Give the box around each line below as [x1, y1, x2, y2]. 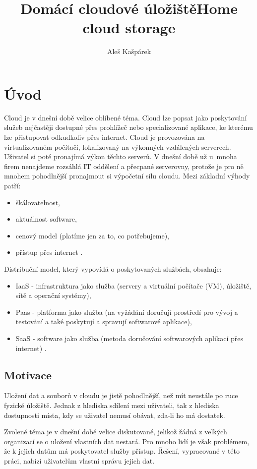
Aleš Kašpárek [107, 46, 151, 57]
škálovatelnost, [15, 197, 61, 207]
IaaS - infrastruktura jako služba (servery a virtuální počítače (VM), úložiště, [15, 280, 252, 291]
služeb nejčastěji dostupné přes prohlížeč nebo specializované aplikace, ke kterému [4, 122, 253, 132]
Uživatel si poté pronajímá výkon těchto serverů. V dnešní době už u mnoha [4, 151, 237, 162]
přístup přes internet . [15, 247, 83, 257]
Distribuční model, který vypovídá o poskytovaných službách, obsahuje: [4, 263, 222, 274]
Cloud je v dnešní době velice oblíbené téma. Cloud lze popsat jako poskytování [4, 112, 247, 122]
